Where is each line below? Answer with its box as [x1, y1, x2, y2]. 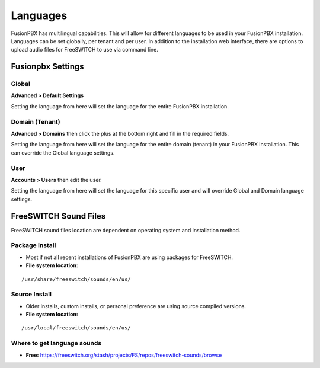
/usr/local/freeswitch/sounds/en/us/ [21, 325, 132, 331]
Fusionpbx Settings [11, 62, 84, 72]
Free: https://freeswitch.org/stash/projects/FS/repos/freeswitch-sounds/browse [25, 351, 222, 359]
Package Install [11, 241, 56, 249]
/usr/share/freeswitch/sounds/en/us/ [21, 276, 132, 283]
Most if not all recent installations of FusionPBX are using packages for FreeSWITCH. [25, 254, 233, 261]
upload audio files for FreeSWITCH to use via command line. [11, 46, 158, 53]
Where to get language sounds [11, 339, 102, 347]
